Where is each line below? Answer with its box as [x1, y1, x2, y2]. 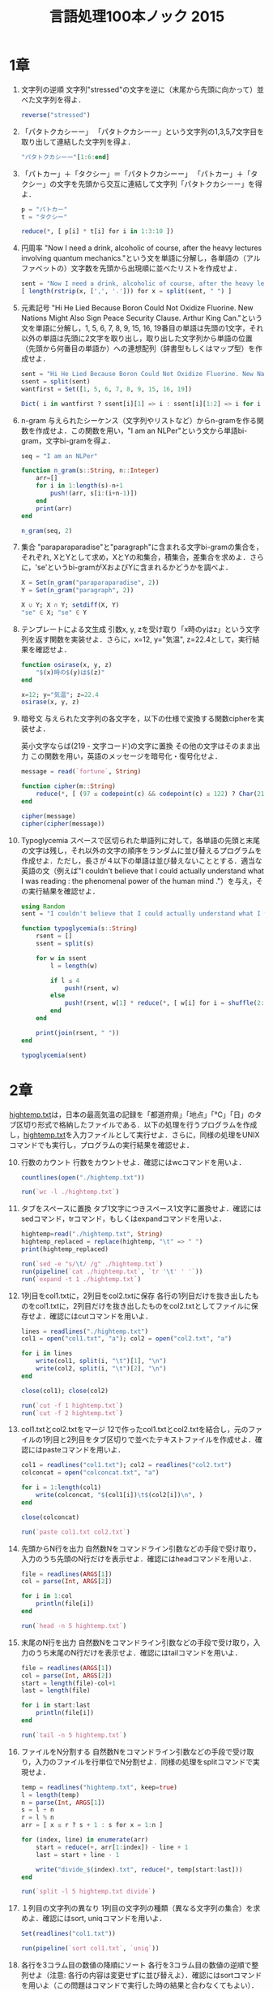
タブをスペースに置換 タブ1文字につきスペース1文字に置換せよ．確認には [20, 1204, 262, 1214]
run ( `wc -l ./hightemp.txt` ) [20, 1188, 120, 1197]
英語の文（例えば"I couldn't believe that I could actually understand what [20, 866, 264, 876]
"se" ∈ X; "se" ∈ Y [20, 608, 87, 617]
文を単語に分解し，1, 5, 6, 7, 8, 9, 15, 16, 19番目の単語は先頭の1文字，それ [20, 323, 264, 333]
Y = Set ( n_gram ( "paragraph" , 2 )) [20, 586, 134, 595]
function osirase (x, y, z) [20, 660, 113, 669]
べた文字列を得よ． [20, 94, 86, 104]
